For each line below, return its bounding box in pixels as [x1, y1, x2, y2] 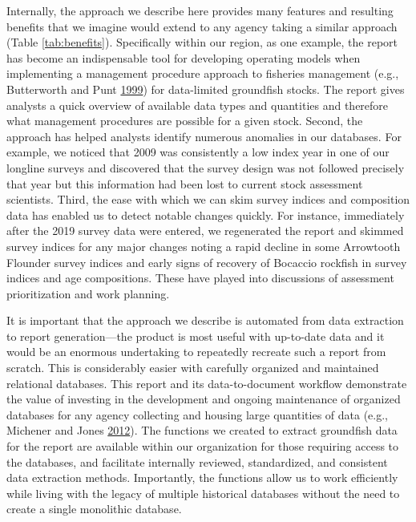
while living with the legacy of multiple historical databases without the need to [6, 484, 400, 501]
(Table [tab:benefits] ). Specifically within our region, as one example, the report [6, 34, 398, 51]
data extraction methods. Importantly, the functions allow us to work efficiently [6, 469, 398, 486]
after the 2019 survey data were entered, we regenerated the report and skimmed [6, 222, 404, 239]
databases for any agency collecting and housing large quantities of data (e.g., [6, 406, 389, 423]
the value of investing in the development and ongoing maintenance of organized [6, 390, 401, 407]
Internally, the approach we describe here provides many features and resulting [6, 2, 394, 18]
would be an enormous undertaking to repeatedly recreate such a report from [6, 343, 386, 360]
